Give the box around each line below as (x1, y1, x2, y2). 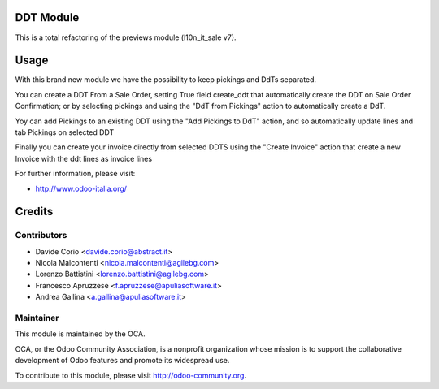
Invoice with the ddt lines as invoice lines (15, 153, 153, 163)
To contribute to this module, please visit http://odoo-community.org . (15, 370, 247, 380)
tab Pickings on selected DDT (15, 127, 115, 137)
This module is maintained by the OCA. (15, 329, 146, 339)
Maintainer (15, 313, 59, 324)
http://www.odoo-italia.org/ (35, 184, 128, 193)
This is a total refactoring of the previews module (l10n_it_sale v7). (15, 32, 237, 42)
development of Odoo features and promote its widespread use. (15, 356, 230, 365)
